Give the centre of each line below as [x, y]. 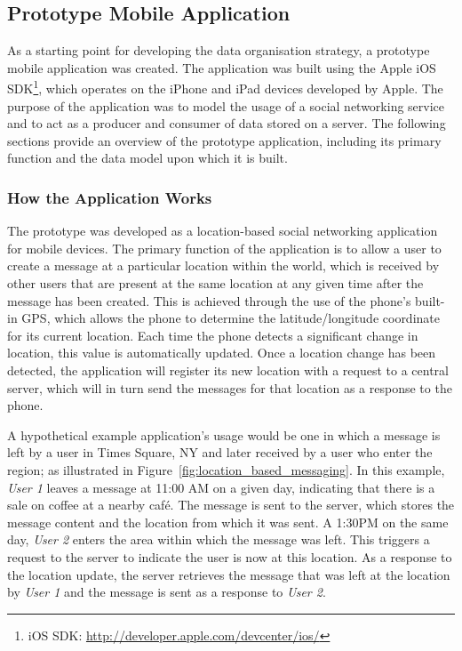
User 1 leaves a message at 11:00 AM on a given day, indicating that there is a [221, 487]
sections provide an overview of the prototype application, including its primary [224, 140]
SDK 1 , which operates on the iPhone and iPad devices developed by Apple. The [225, 87]
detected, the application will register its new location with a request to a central [228, 370]
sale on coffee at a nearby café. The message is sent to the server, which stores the [231, 505]
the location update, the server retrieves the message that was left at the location [229, 574]
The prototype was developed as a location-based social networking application [223, 231]
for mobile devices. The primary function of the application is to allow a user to [224, 248]
